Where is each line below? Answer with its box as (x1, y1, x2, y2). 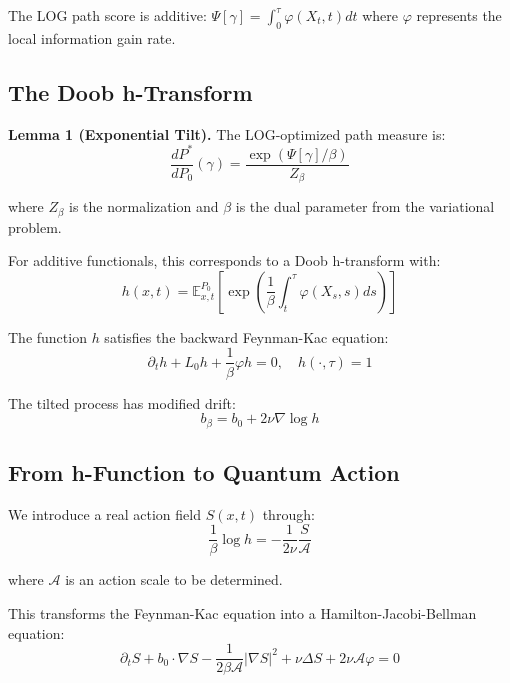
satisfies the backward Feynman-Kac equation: (104, 326, 389, 347)
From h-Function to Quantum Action (8, 456, 400, 487)
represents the (416, 5, 502, 25)
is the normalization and (69, 196, 219, 217)
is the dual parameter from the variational (235, 196, 495, 217)
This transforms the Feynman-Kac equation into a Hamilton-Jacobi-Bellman (8, 603, 477, 623)
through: (262, 503, 315, 524)
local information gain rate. (8, 27, 176, 48)
